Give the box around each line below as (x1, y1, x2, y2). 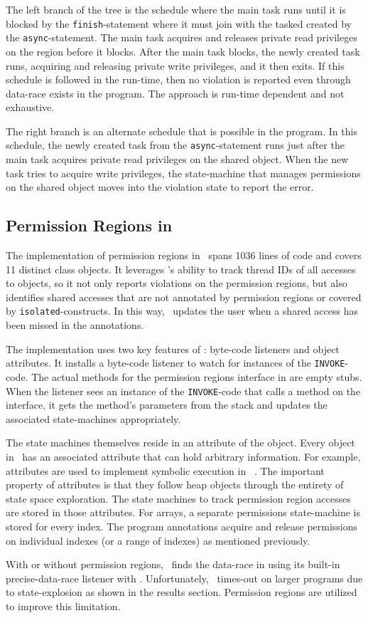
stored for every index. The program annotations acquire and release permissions (6, 518, 358, 533)
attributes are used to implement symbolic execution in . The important (6, 463, 325, 478)
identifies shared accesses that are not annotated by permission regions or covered (6, 289, 362, 304)
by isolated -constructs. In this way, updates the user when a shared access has (6, 303, 358, 318)
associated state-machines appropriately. (6, 411, 181, 426)
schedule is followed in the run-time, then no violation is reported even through (6, 72, 351, 87)
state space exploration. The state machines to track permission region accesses (6, 491, 351, 506)
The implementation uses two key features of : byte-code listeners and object (6, 341, 340, 356)
